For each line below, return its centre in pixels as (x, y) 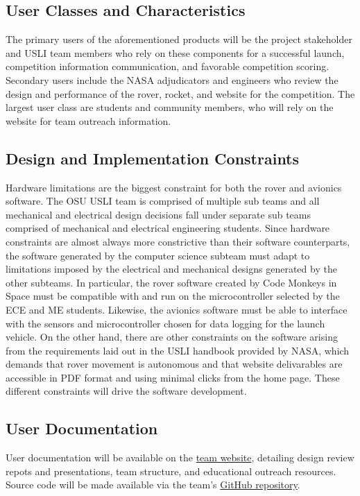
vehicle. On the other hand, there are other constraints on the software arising (172, 337)
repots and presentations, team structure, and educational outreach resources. (171, 471)
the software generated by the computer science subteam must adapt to (158, 255)
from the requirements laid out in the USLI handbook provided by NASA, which (178, 350)
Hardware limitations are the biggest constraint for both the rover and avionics (174, 187)
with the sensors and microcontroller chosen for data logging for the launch (165, 323)
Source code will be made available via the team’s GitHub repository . (153, 485)
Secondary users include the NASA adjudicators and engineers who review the (172, 79)
